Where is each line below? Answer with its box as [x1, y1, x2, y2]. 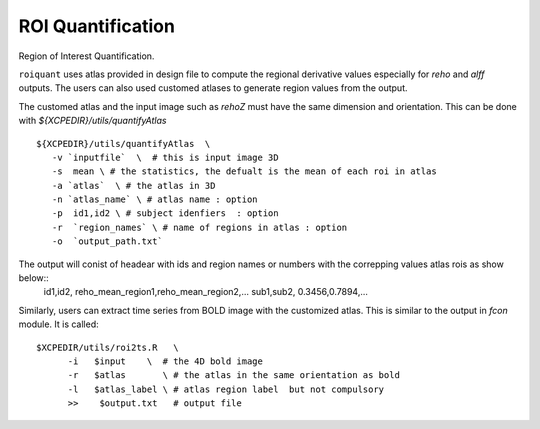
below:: [18, 272, 49, 284]
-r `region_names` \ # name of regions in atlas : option [51, 221, 348, 233]
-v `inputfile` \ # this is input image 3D [51, 151, 279, 163]
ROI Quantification [18, 15, 175, 37]
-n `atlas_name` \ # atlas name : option [51, 194, 259, 205]
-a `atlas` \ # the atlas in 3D [51, 180, 216, 191]
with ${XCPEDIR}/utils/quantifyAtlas [18, 115, 167, 127]
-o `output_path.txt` [51, 236, 164, 247]
